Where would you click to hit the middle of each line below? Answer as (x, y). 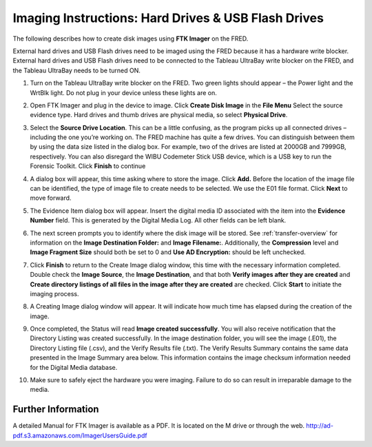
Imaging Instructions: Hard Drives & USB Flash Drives (168, 18)
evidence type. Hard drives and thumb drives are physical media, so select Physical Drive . (159, 115)
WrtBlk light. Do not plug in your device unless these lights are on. (123, 92)
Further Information (56, 409)
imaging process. (54, 293)
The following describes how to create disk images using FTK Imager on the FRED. (131, 39)
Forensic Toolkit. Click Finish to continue (88, 166)
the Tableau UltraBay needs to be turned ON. (77, 70)
